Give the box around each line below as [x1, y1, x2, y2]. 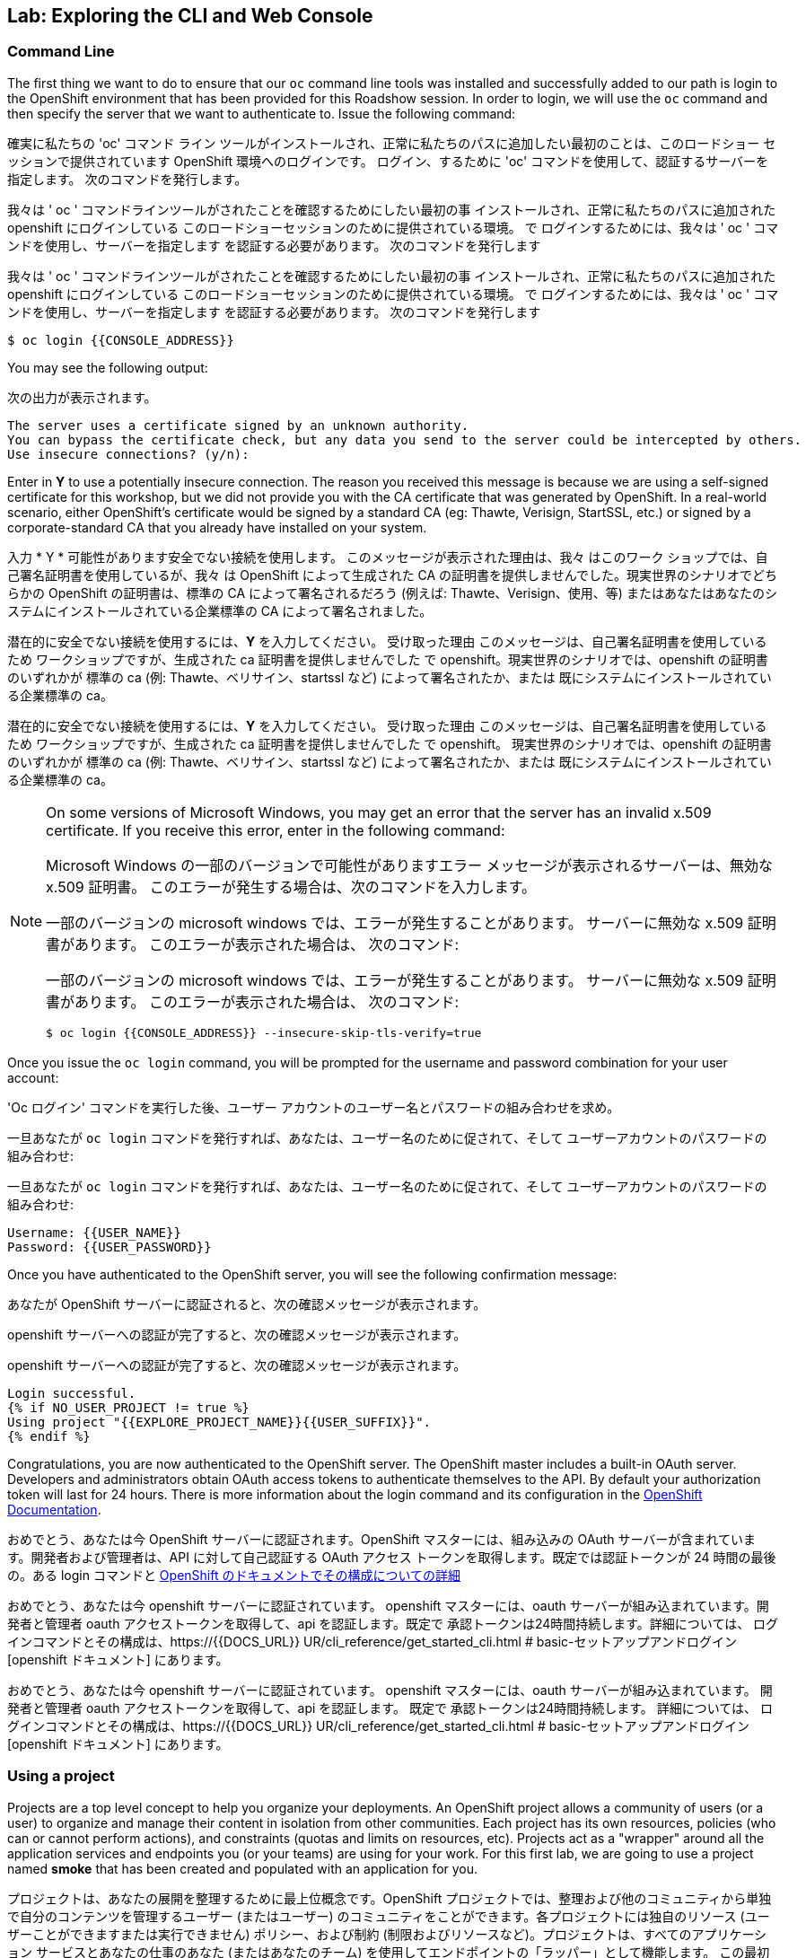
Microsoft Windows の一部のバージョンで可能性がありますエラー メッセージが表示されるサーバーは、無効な [46, 856, 773, 874]
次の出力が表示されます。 [7, 389, 157, 405]
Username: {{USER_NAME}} [7, 1225, 181, 1240]
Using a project [7, 1767, 115, 1786]
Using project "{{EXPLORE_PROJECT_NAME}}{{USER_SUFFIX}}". [7, 1414, 432, 1429]
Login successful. [7, 1385, 136, 1400]
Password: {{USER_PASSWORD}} [7, 1239, 212, 1254]
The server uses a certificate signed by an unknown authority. [7, 417, 469, 433]
